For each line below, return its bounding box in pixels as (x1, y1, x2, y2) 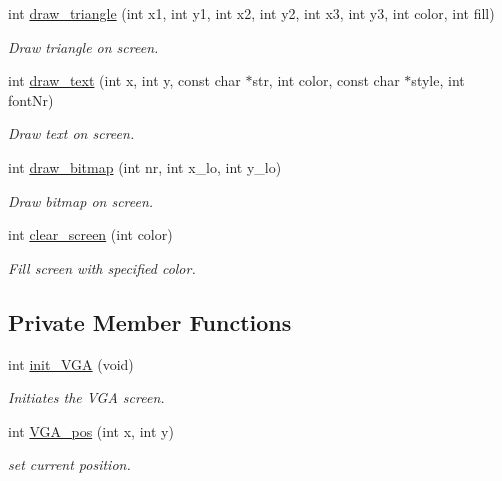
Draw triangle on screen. (8, 36, 159, 57)
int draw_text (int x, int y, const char (8, 70, 241, 91)
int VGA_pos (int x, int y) (8, 420, 174, 441)
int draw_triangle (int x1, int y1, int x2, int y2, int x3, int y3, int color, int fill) (8, 3, 495, 23)
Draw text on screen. (8, 123, 135, 144)
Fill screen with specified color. (8, 257, 196, 278)
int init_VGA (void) (8, 353, 134, 374)
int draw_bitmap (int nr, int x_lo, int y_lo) (8, 156, 282, 177)
